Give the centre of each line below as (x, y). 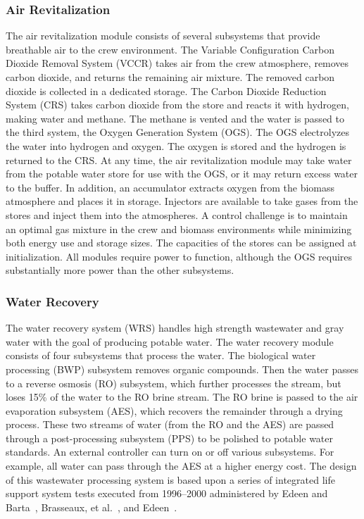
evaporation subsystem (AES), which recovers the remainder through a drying (174, 410)
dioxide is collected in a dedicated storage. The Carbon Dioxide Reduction (166, 90)
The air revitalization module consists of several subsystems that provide (163, 36)
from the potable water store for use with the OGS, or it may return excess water (182, 174)
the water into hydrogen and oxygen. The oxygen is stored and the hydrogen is (176, 145)
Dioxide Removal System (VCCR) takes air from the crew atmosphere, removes (177, 63)
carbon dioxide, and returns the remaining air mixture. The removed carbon (170, 77)
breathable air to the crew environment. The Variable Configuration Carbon (170, 49)
